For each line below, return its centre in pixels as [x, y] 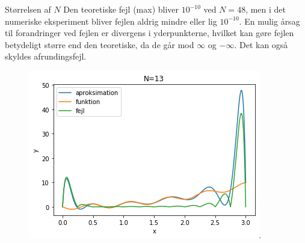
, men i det [266, 9]
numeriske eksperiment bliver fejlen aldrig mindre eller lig [111, 21]
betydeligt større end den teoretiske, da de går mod [100, 44]
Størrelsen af [28, 9]
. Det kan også [261, 44]
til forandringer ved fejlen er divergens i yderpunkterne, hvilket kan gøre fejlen [149, 33]
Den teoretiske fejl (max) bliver [121, 9]
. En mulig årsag [270, 21]
